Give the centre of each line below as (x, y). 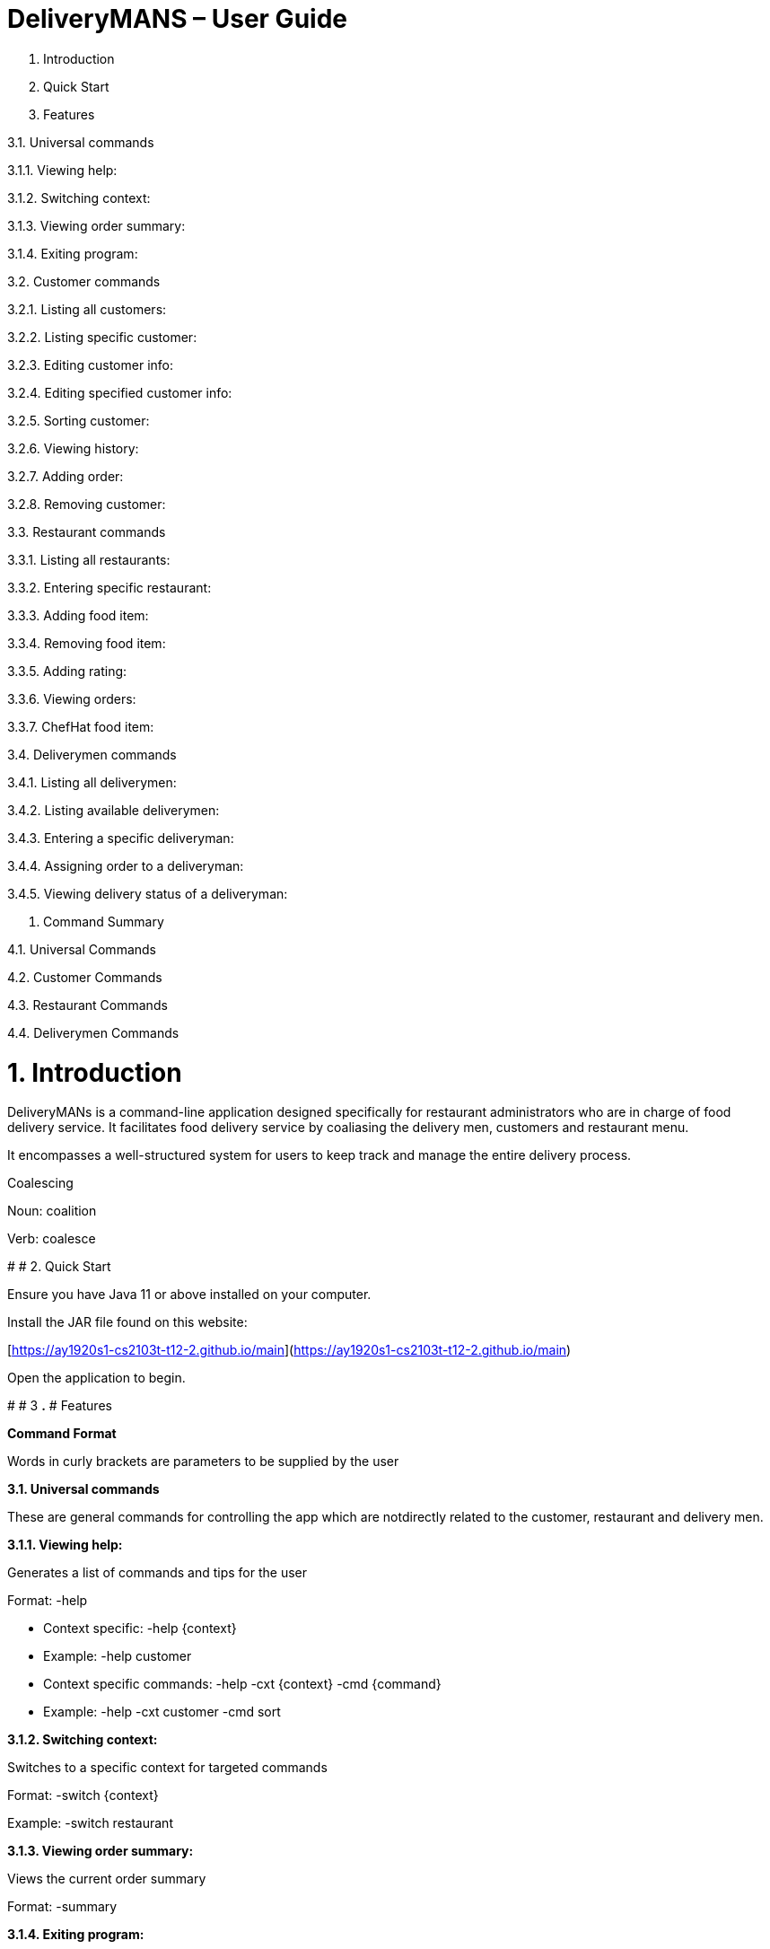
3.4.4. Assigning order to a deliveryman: (126, 865)
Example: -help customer (118, 1656)
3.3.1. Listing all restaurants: (89, 559)
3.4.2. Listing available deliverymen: (114, 810)
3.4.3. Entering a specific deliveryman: (121, 838)
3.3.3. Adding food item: (78, 615)
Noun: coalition (52, 1211)
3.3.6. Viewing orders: (72, 698)
